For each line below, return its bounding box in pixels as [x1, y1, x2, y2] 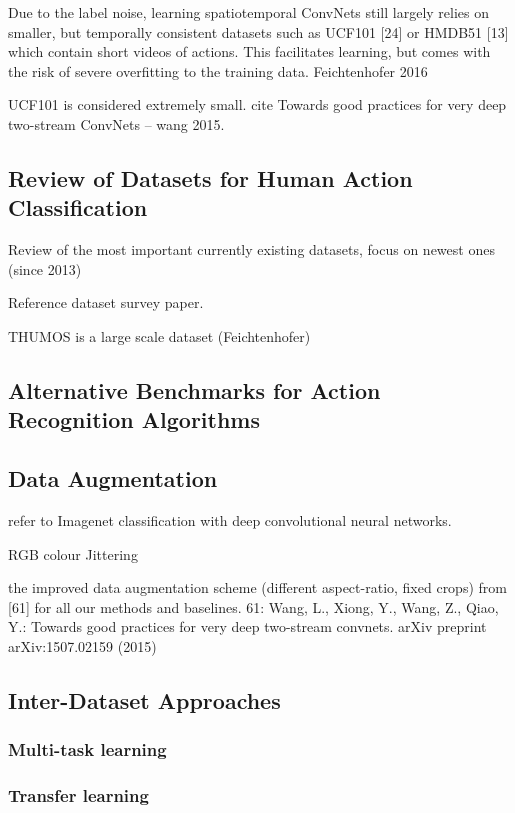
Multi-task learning [8, 737, 167, 762]
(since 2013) [8, 258, 82, 279]
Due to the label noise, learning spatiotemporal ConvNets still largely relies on [8, 2, 490, 22]
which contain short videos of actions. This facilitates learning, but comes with [8, 41, 491, 62]
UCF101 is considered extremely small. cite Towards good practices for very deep [8, 94, 507, 115]
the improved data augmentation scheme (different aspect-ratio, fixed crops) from [8, 577, 507, 598]
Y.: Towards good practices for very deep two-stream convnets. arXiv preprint [8, 616, 487, 637]
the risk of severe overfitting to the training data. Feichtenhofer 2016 [8, 60, 428, 81]
